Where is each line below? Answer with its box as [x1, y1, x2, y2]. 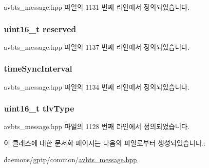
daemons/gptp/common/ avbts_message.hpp [4, 154, 137, 164]
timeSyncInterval [4, 62, 73, 75]
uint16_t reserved [4, 22, 76, 35]
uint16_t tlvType [4, 102, 75, 114]
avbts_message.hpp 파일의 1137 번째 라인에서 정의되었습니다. [4, 41, 190, 52]
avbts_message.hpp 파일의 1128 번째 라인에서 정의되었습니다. [4, 121, 190, 131]
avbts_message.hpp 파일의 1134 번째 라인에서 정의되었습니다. [4, 81, 190, 92]
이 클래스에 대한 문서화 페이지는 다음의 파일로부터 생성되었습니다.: [4, 138, 206, 148]
